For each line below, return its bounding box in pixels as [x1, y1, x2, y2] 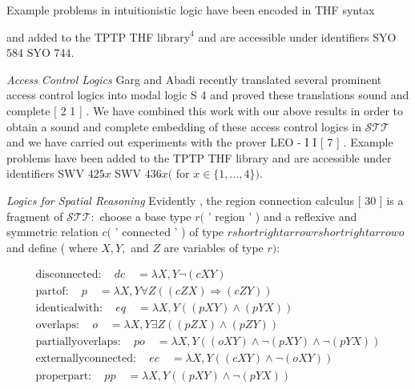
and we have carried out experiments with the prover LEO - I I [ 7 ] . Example [6, 134, 393, 150]
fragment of [6, 207, 63, 224]
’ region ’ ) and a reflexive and [207, 207, 357, 224]
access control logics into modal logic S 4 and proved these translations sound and [6, 86, 409, 103]
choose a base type [99, 207, 191, 224]
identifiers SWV [6, 165, 84, 182]
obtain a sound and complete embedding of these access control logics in [6, 118, 361, 134]
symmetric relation [6, 223, 99, 240]
